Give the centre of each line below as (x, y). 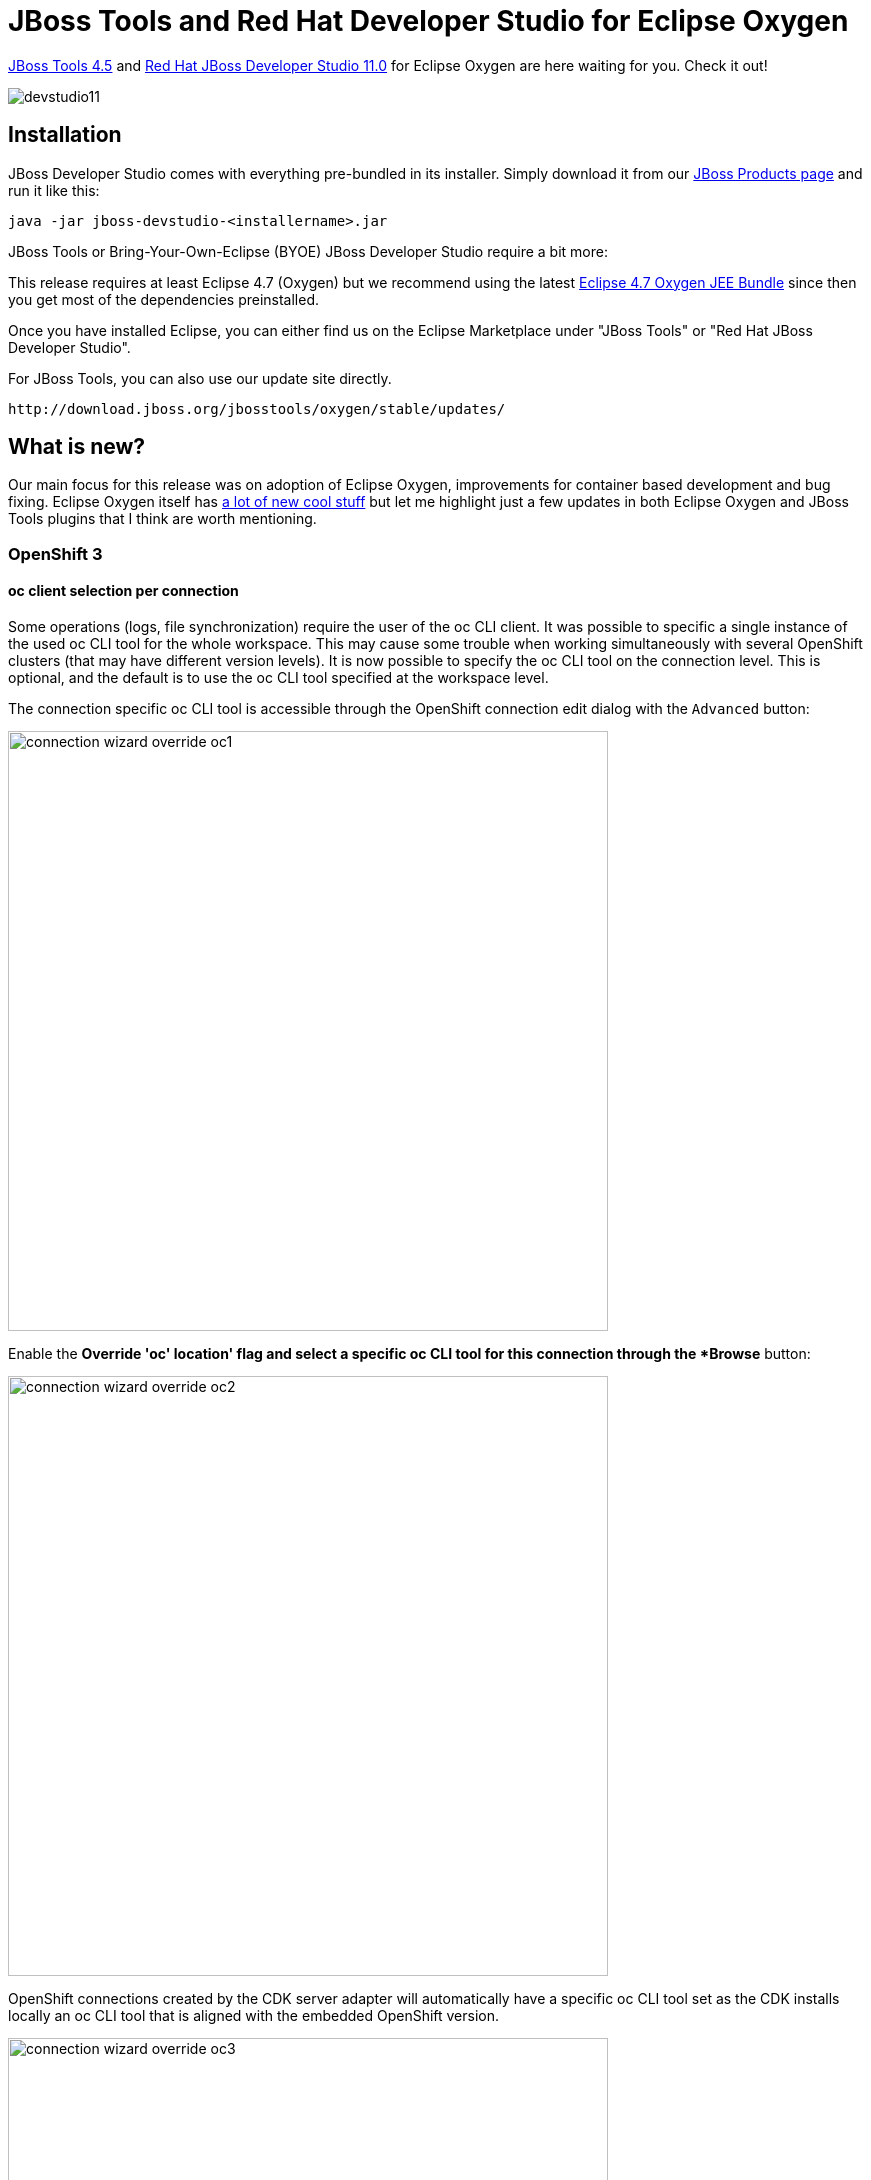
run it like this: (54, 190)
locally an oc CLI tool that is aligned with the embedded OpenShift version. (254, 2016)
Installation (65, 135)
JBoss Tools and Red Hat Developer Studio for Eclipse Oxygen (428, 21)
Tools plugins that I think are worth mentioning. (162, 519)
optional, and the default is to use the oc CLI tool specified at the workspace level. (278, 678)
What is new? (77, 447)
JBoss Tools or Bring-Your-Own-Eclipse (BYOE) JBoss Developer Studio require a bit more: (308, 251)
